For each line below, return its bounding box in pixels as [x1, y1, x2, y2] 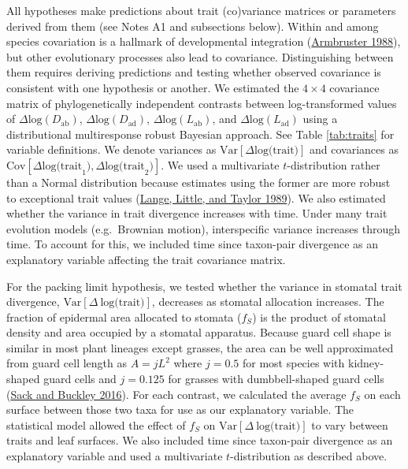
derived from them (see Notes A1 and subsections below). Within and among [6, 17, 379, 34]
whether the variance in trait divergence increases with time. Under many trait [6, 205, 388, 221]
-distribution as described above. [230, 448, 388, 464]
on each [364, 385, 401, 402]
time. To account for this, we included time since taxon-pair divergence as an [6, 236, 379, 252]
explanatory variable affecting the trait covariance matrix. [6, 251, 286, 267]
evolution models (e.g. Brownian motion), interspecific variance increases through [6, 220, 401, 236]
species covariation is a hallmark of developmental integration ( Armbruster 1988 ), [6, 33, 401, 50]
